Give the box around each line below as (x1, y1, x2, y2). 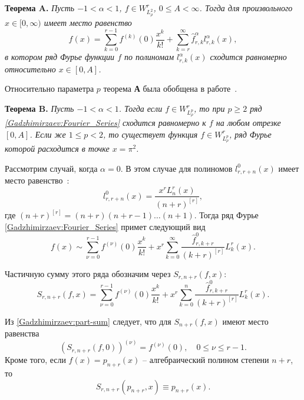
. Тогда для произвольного (199, 2, 293, 14)
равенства (5, 327, 39, 339)
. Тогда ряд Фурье (194, 209, 259, 221)
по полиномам (124, 51, 174, 63)
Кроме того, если (5, 354, 66, 366)
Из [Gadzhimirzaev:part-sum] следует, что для (5, 315, 171, 327)
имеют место (222, 315, 269, 327)
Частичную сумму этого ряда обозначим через (5, 267, 171, 279)
